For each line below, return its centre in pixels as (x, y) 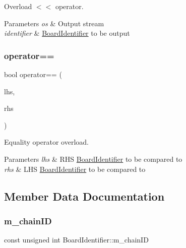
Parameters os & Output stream (54, 23)
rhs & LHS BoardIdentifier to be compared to (75, 169)
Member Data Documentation (84, 196)
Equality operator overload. (46, 142)
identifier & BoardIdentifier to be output (67, 33)
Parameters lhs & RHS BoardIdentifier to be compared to (93, 159)
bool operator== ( (33, 74)
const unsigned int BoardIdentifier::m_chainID (76, 240)
